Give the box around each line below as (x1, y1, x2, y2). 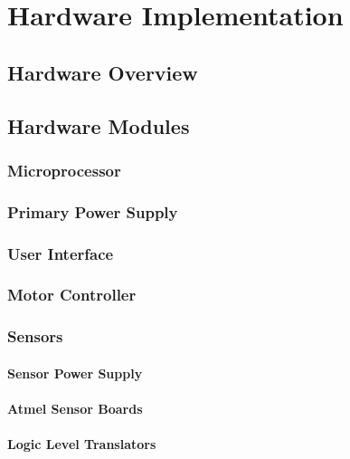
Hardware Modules (7, 111, 190, 139)
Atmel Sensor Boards (7, 398, 143, 417)
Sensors (7, 325, 63, 348)
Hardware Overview (7, 58, 198, 86)
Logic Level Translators (7, 435, 156, 454)
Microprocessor (7, 158, 121, 181)
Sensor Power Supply (7, 363, 143, 382)
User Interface (7, 242, 114, 264)
